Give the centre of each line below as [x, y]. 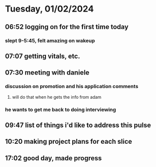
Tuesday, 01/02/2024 [49, 9]
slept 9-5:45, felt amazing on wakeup [50, 41]
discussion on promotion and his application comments [72, 87]
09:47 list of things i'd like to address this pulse [78, 125]
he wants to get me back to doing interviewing [61, 109]
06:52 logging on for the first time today [67, 27]
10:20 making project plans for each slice [69, 142]
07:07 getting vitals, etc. [43, 56]
